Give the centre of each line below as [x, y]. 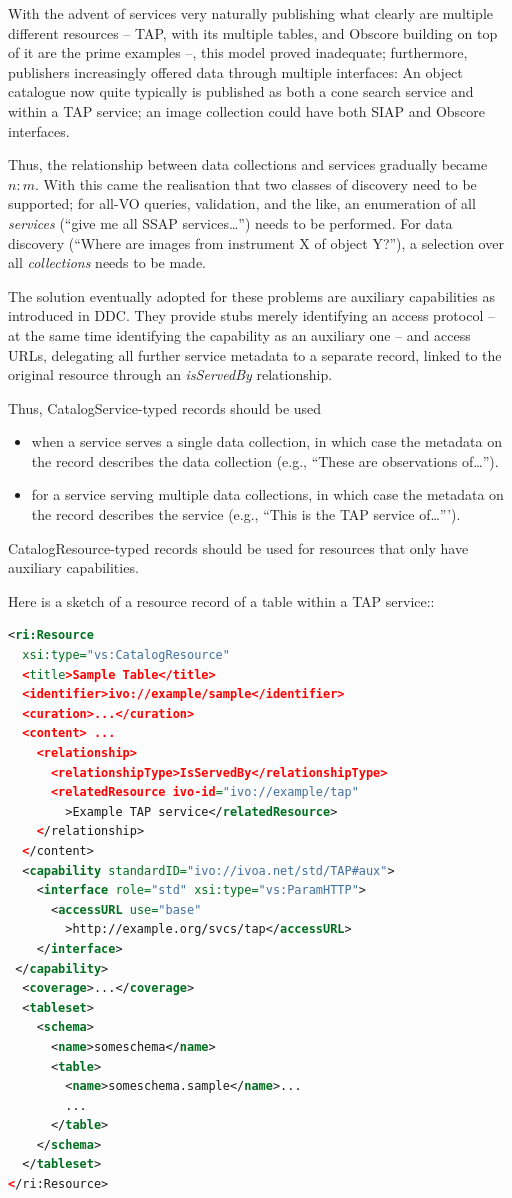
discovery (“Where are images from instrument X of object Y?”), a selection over [256, 242]
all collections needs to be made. [107, 262]
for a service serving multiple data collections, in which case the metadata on [267, 494]
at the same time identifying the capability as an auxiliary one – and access [239, 334]
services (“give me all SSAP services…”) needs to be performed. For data [230, 222]
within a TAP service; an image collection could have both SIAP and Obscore [247, 110]
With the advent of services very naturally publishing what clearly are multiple [251, 13]
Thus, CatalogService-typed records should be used [165, 407]
